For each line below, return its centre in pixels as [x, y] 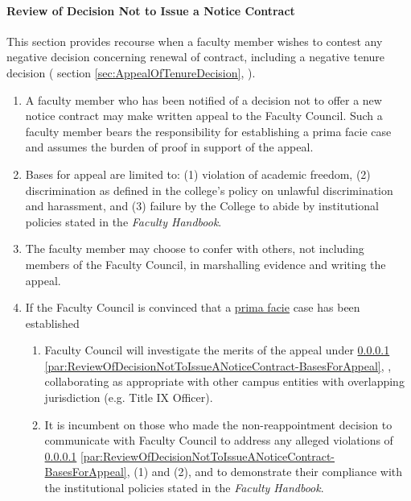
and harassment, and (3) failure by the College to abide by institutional [202, 206]
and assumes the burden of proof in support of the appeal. [169, 147]
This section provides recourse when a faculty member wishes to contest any [195, 41]
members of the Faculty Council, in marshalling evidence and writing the [205, 264]
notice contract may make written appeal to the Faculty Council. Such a [204, 116]
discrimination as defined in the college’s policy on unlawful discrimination [209, 190]
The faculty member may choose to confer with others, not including [195, 248]
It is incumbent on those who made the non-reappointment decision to [218, 424]
